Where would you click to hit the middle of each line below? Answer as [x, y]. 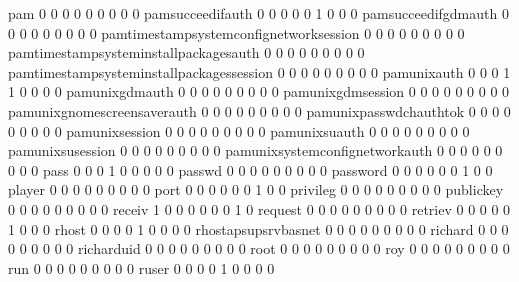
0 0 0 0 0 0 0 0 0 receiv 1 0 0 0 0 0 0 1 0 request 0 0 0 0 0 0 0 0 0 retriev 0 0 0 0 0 [259, 208]
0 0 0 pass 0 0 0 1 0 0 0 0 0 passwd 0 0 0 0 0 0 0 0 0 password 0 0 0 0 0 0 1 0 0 [250, 169]
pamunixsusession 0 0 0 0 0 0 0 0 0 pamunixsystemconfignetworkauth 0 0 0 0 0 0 [255, 150]
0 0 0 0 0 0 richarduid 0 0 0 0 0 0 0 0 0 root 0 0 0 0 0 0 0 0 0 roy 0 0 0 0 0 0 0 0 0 [259, 248]
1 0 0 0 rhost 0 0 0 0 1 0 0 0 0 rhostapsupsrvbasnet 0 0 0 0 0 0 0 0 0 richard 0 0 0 [258, 228]
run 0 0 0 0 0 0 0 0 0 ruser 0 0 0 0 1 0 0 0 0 [141, 267]
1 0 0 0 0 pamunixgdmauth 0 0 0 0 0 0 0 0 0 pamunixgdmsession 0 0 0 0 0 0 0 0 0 [259, 91]
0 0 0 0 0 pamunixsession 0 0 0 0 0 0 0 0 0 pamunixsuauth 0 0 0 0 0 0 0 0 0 [239, 130]
